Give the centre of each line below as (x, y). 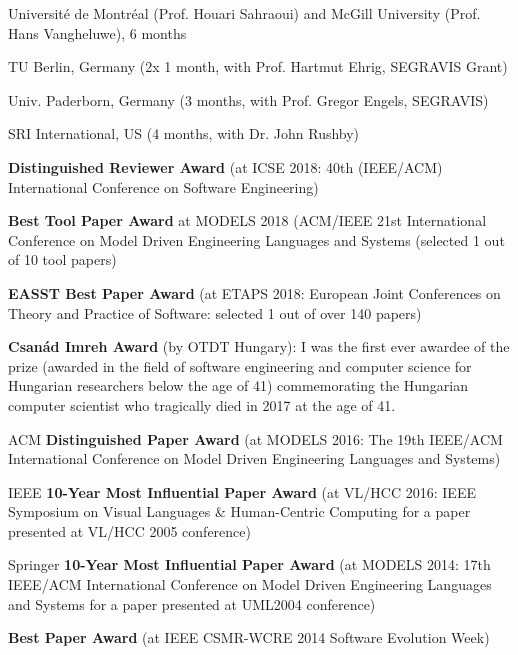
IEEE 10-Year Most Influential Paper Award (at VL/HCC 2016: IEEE (242, 491)
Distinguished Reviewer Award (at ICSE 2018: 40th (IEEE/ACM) (225, 166)
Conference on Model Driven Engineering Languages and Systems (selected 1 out (256, 239)
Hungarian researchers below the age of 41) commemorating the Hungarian (238, 385)
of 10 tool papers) (62, 259)
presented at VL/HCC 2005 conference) (129, 530)
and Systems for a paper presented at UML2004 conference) (192, 603)
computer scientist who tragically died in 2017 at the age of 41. (202, 404)
